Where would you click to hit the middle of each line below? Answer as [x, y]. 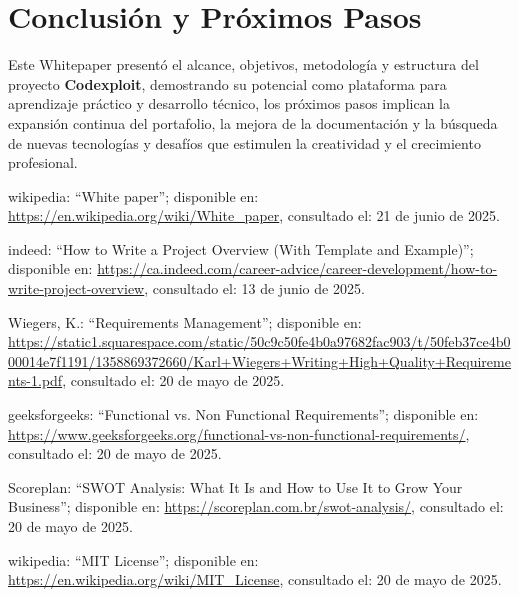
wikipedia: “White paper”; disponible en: [133, 195]
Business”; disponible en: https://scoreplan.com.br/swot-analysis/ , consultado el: [256, 506]
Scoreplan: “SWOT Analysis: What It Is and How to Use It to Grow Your [235, 486]
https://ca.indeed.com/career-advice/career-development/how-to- [297, 268]
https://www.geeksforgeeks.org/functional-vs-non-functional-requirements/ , [239, 433]
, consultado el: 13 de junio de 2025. [254, 288]
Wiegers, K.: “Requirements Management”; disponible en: [185, 321]
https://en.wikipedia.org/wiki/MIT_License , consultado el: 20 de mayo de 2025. [255, 579]
